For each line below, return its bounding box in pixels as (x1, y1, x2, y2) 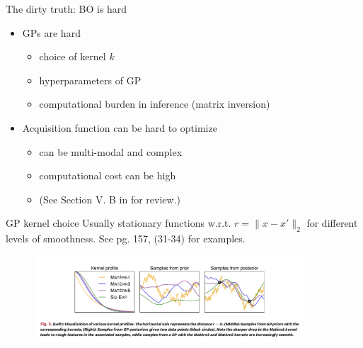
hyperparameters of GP (39, 72, 142, 87)
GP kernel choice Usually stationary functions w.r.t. (6, 215, 231, 230)
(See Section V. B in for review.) (39, 191, 180, 206)
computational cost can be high (39, 168, 176, 183)
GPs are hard (22, 25, 81, 40)
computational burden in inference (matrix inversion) (39, 96, 270, 111)
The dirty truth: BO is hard (6, 1, 127, 16)
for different (306, 215, 358, 230)
